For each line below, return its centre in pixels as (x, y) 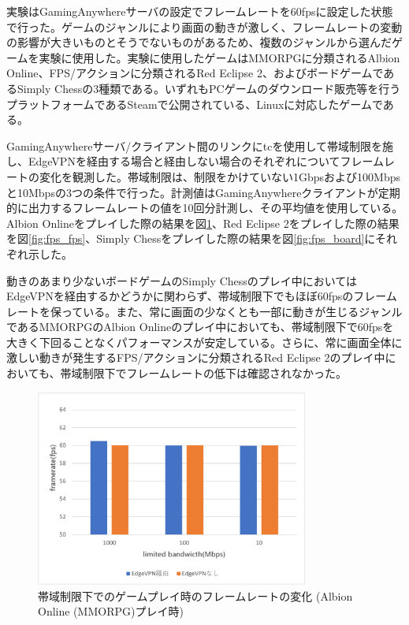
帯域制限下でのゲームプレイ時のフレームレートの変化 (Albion (195, 595)
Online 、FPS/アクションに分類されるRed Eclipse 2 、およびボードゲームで (195, 73)
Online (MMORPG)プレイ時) (111, 611)
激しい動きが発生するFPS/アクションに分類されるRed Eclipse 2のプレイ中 (196, 357)
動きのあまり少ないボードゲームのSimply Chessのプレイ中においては (182, 280)
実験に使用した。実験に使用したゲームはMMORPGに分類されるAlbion (219, 57)
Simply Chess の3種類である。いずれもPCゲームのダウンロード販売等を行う (209, 88)
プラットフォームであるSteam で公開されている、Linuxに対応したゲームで (195, 104)
